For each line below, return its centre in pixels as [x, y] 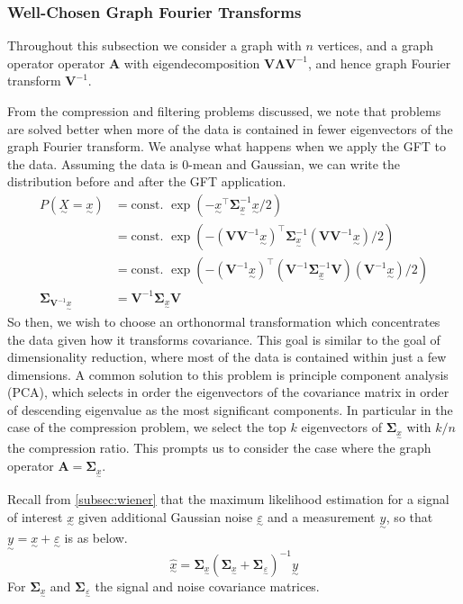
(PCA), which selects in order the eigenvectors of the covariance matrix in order [228, 392]
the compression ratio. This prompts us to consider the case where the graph [219, 448]
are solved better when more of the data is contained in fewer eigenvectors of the [230, 128]
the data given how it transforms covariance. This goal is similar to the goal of [224, 339]
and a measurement [322, 516]
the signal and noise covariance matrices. [207, 586]
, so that [409, 516]
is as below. [96, 537]
